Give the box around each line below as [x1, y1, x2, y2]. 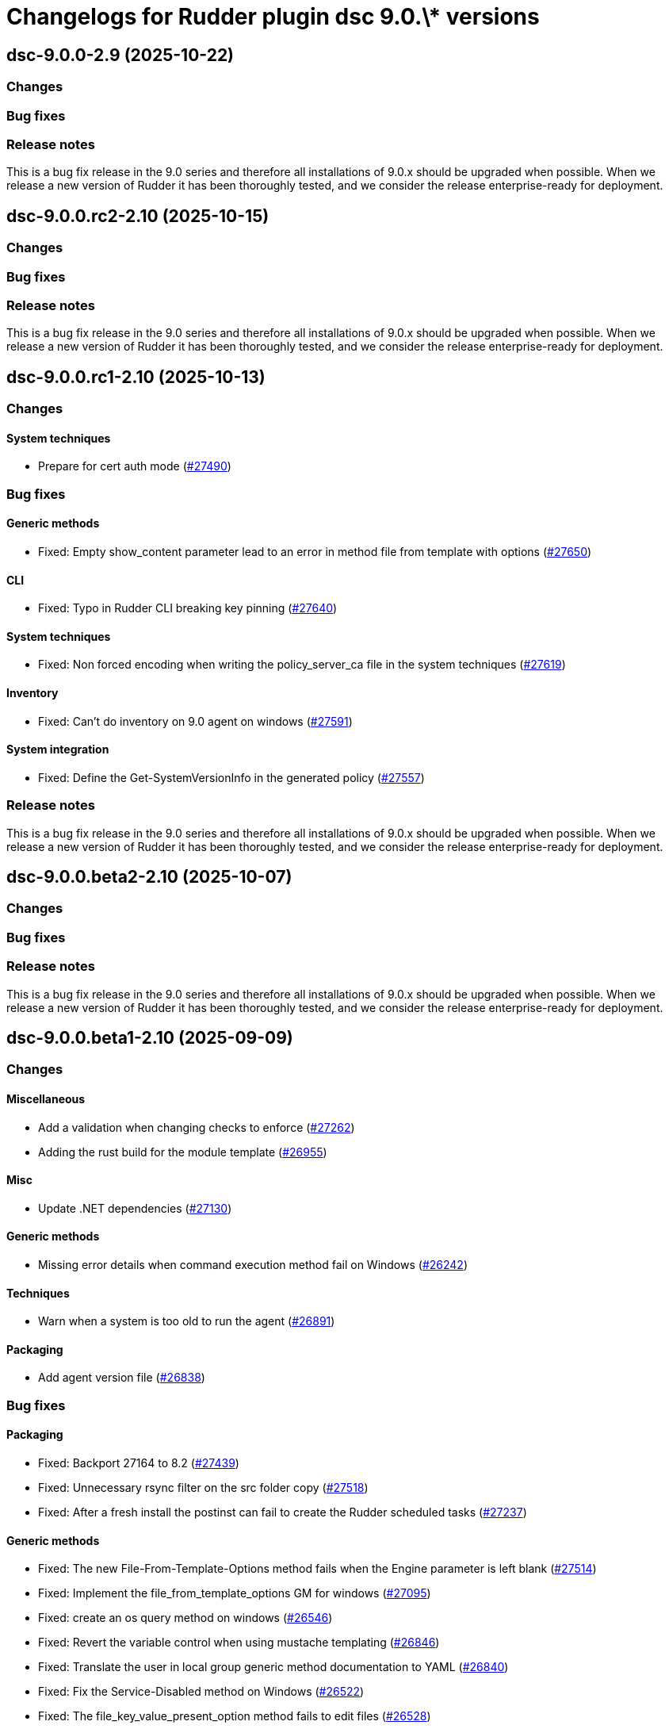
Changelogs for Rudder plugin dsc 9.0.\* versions [6, 3, 540, 30]
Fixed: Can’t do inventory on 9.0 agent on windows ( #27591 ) [38, 714, 353, 728]
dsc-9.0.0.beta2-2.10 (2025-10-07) [6, 866, 292, 887]
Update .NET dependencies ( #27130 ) [38, 1201, 232, 1215]
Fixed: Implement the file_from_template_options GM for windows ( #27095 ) [38, 1586, 431, 1601]
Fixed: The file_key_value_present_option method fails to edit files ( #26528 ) [38, 1709, 431, 1723]
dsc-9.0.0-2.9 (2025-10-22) [6, 44, 235, 65]
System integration [6, 742, 109, 757]
